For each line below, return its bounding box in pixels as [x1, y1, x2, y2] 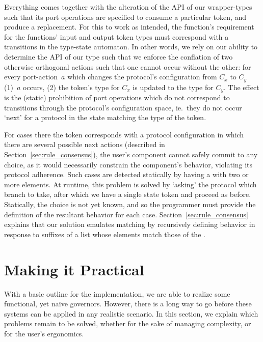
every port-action [4, 71, 58, 82]
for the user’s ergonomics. [4, 328, 84, 338]
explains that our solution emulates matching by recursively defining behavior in [4, 219, 255, 230]
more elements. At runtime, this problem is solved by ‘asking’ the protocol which [4, 179, 257, 189]
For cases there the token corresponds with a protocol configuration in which [4, 129, 244, 139]
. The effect [224, 81, 259, 92]
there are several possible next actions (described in [4, 139, 165, 150]
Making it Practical [4, 259, 144, 279]
